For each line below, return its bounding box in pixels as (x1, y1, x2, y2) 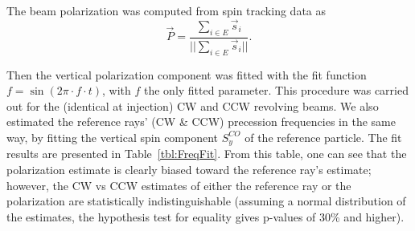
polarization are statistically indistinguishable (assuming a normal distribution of (6, 192, 406, 209)
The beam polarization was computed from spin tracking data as (6, 2, 327, 18)
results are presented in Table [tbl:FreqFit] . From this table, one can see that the (6, 145, 407, 162)
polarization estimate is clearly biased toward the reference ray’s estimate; (6, 160, 372, 177)
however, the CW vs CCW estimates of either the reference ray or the (6, 176, 351, 193)
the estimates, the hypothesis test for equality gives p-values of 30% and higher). (6, 208, 405, 225)
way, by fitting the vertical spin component (6, 128, 219, 145)
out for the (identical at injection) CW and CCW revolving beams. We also (6, 97, 379, 114)
